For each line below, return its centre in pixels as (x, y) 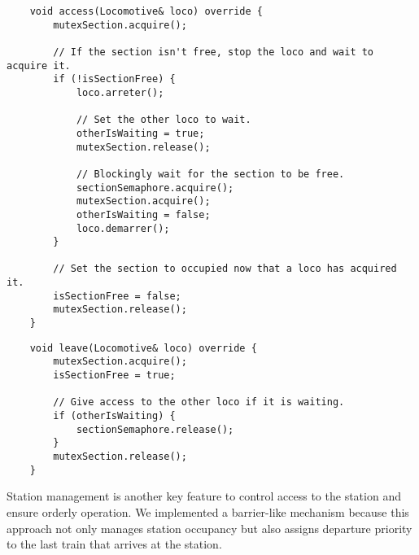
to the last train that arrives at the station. (114, 544)
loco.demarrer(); (123, 228)
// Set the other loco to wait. (164, 120)
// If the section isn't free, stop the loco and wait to (214, 52)
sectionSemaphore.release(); (155, 429)
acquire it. (39, 66)
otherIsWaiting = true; (140, 133)
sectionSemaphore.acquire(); (155, 188)
